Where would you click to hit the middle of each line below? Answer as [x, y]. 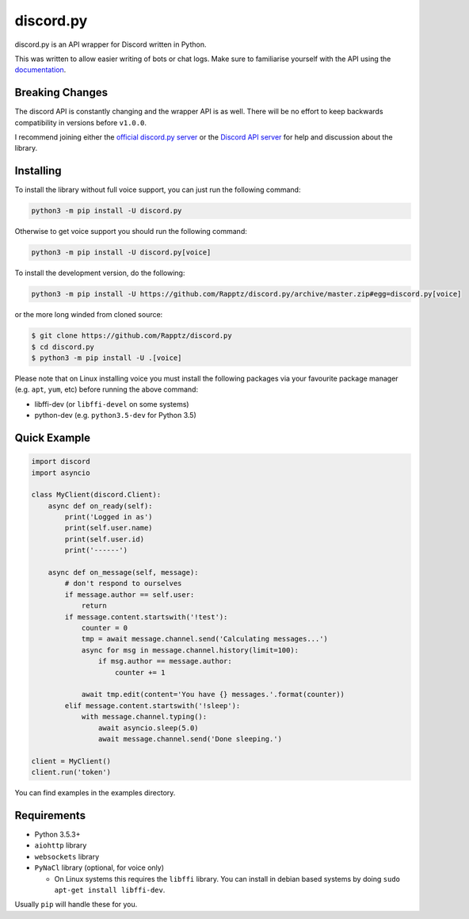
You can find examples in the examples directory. [95, 793]
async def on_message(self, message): [123, 572]
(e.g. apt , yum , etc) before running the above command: [106, 389]
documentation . [40, 70]
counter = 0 [105, 628]
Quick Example [53, 437]
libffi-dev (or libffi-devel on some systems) [112, 404]
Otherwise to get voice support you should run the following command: [131, 232]
